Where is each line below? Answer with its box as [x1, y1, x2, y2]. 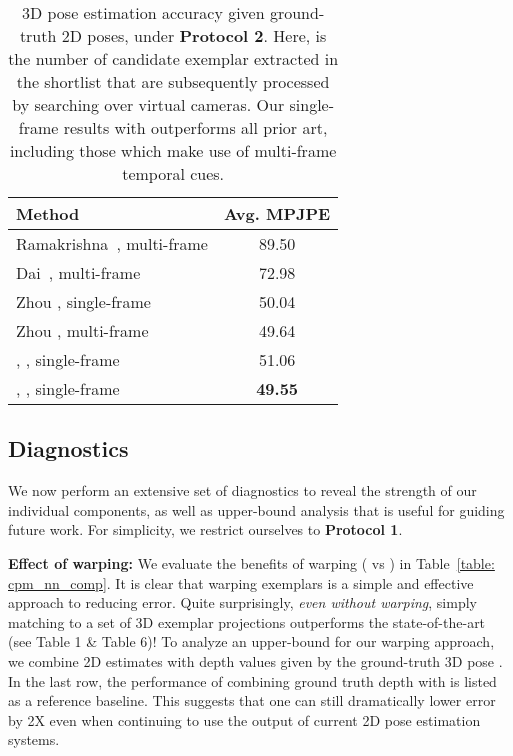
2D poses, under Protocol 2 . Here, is [61, 24, 327, 47]
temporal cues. [122, 162, 225, 185]
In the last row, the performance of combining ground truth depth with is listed [8, 670, 497, 691]
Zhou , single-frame [16, 290, 151, 313]
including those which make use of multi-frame [9, 139, 337, 162]
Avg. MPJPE [223, 202, 331, 225]
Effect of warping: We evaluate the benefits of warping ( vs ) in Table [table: [8, 552, 495, 573]
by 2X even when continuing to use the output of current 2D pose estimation [8, 709, 481, 730]
